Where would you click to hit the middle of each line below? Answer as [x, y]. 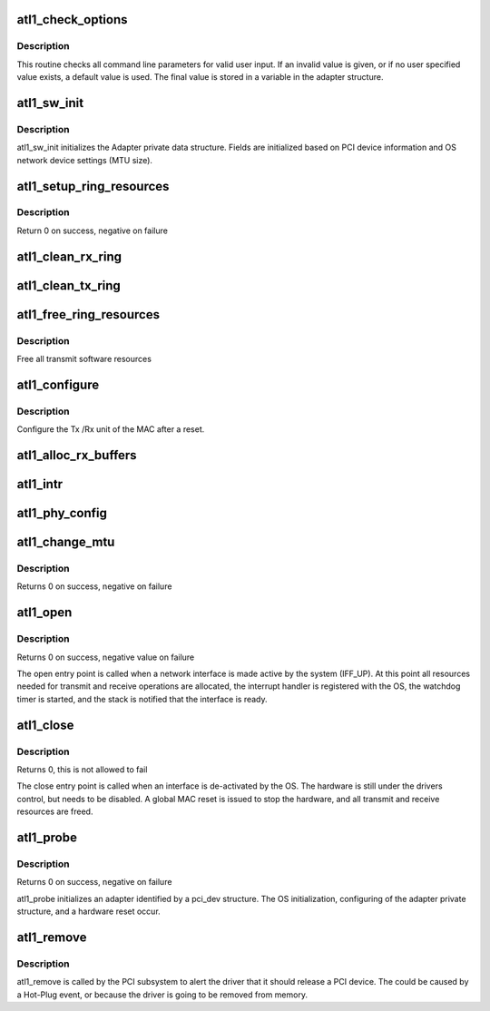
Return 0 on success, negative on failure [92, 231]
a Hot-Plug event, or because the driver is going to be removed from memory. [162, 995]
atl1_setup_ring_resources [93, 186]
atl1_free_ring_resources [88, 314]
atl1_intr [40, 484]
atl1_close [45, 725]
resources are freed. [55, 811]
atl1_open [44, 613]
